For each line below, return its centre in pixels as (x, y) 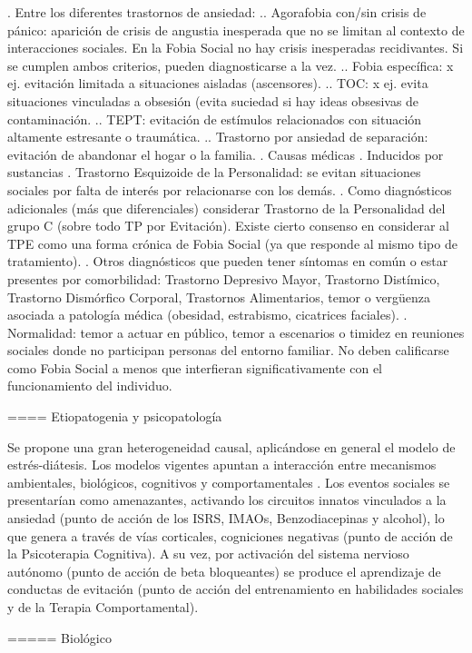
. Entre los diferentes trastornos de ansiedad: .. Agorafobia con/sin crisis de (217, 12)
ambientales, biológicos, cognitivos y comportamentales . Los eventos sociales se (229, 482)
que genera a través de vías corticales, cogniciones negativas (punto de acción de (230, 535)
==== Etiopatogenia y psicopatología (115, 416)
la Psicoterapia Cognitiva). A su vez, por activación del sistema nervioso (208, 554)
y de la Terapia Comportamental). (103, 607)
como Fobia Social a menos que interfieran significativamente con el (195, 367)
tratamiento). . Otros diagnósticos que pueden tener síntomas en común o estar (228, 261)
